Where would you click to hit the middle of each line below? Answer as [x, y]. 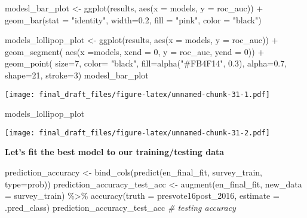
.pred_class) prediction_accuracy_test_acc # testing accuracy [120, 207]
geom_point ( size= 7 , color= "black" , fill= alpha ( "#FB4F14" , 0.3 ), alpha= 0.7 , [146, 63]
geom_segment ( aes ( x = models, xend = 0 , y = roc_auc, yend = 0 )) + [135, 51]
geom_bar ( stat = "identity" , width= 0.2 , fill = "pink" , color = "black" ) [133, 19]
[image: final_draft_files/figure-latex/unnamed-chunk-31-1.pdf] [137, 94]
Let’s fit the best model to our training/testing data [115, 152]
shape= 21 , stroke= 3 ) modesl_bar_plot [77, 75]
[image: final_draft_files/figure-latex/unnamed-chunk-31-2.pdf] [137, 133]
